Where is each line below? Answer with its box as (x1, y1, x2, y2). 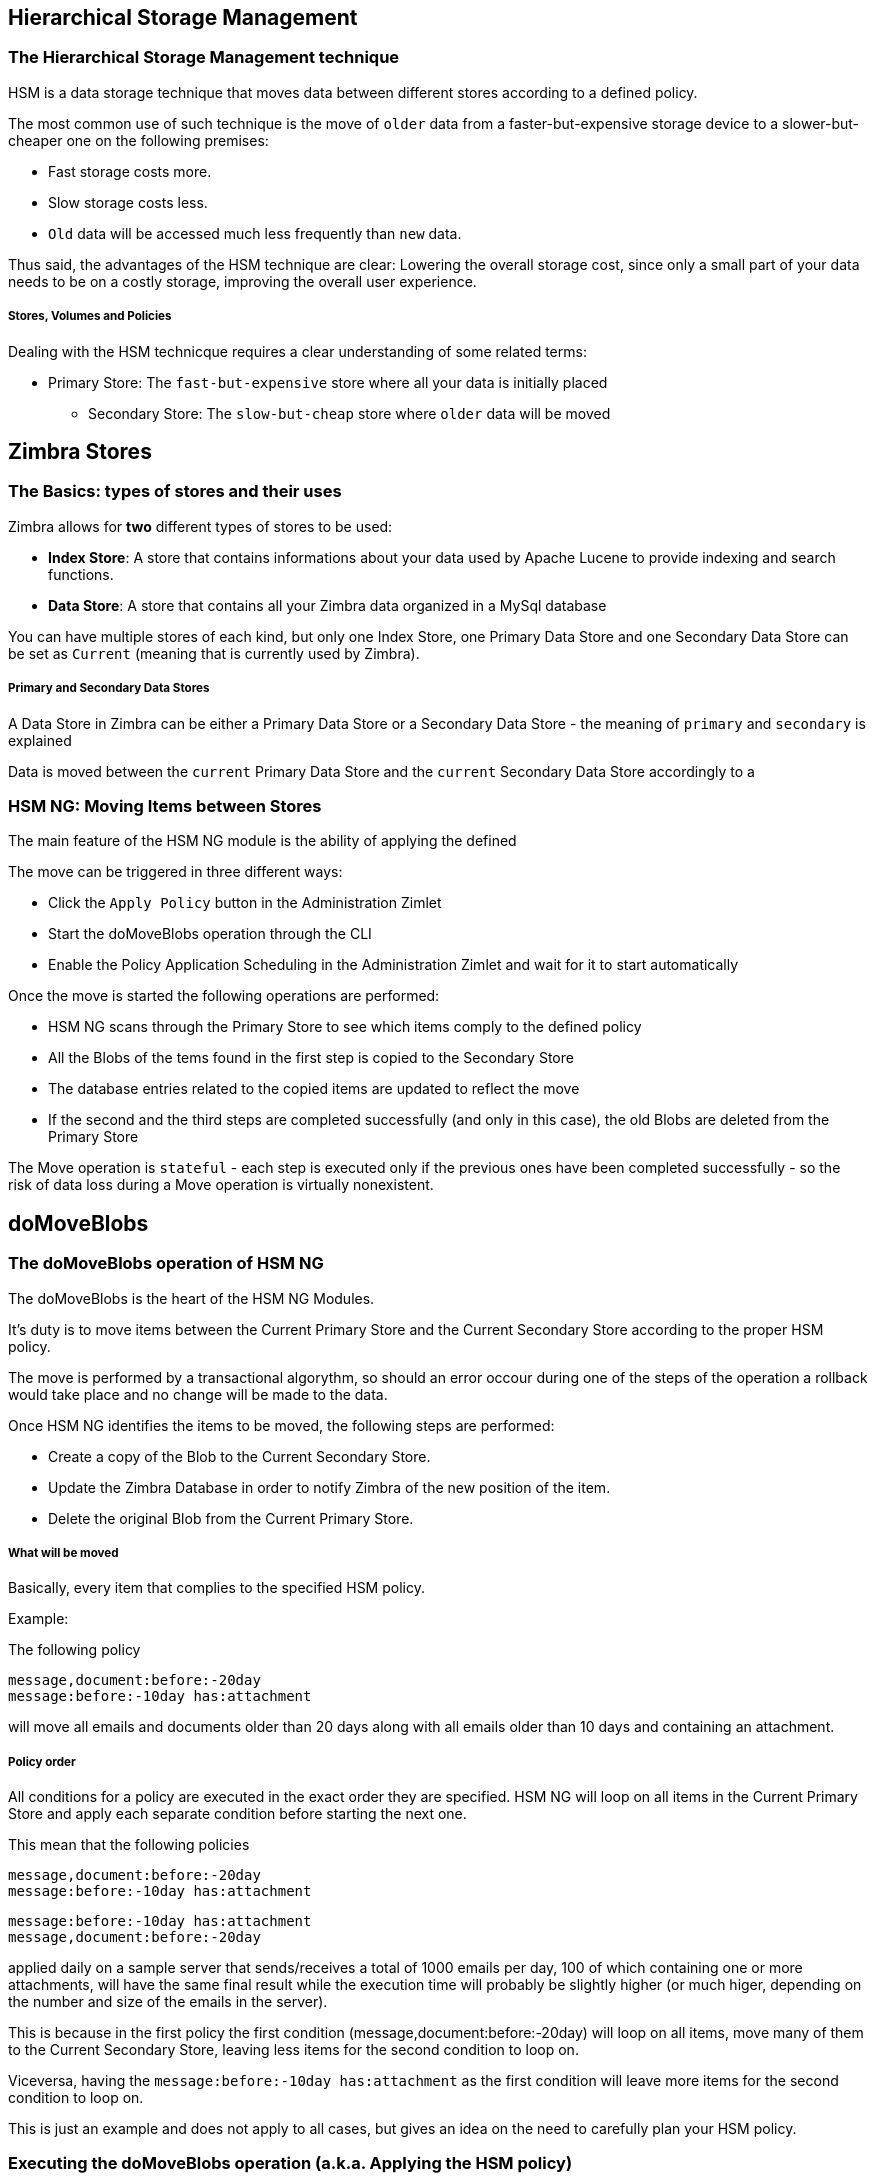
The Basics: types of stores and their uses (8, 481, 342, 502)
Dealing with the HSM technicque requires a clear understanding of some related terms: (8, 342, 587, 360)
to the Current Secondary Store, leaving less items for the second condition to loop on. (8, 2041, 579, 2059)
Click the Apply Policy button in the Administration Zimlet (48, 894, 442, 912)
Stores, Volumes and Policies (8, 309, 172, 324)
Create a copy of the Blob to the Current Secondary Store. (48, 1447, 431, 1465)
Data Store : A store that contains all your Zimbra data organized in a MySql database (48, 596, 607, 614)
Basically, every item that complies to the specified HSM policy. (8, 1579, 425, 1597)
